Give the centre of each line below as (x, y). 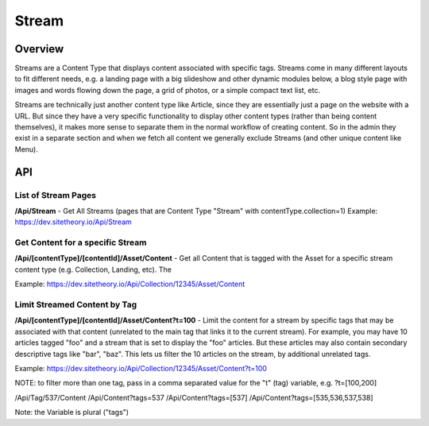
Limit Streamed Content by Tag (76, 304)
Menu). (27, 149)
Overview (39, 49)
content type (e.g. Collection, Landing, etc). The (93, 269)
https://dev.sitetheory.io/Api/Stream (73, 222)
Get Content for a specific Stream (81, 242)
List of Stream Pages (56, 195)
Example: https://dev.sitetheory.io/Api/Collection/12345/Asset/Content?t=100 (141, 368)
